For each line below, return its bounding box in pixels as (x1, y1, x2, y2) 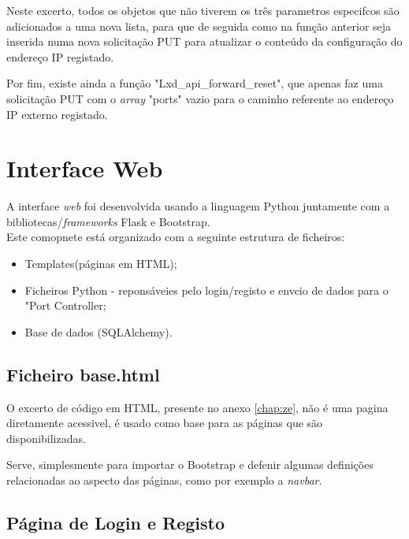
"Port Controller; (24, 297, 106, 314)
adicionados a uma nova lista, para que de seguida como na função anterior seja (6, 17, 392, 34)
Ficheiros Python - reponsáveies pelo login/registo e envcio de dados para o (24, 281, 389, 298)
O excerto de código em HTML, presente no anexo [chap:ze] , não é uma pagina (6, 399, 389, 415)
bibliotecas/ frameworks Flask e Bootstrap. (6, 213, 210, 229)
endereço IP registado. (6, 48, 114, 65)
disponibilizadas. (6, 429, 86, 446)
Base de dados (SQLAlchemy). (24, 323, 173, 340)
